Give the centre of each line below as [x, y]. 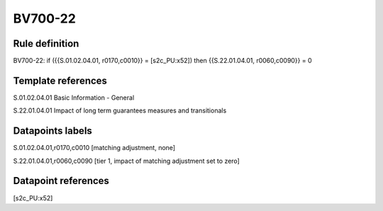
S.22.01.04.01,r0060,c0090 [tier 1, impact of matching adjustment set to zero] [127, 161]
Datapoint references [61, 181]
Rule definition [46, 44]
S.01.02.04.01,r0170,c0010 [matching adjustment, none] [94, 148]
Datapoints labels [52, 131]
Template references [60, 80]
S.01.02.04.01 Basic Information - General [74, 97]
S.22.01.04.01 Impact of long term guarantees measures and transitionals [120, 110]
